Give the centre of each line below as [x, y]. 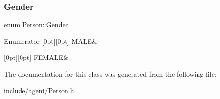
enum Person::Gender [36, 25]
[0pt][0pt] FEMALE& [36, 57]
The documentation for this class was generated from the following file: [110, 74]
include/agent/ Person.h [39, 90]
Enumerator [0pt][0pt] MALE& [51, 41]
